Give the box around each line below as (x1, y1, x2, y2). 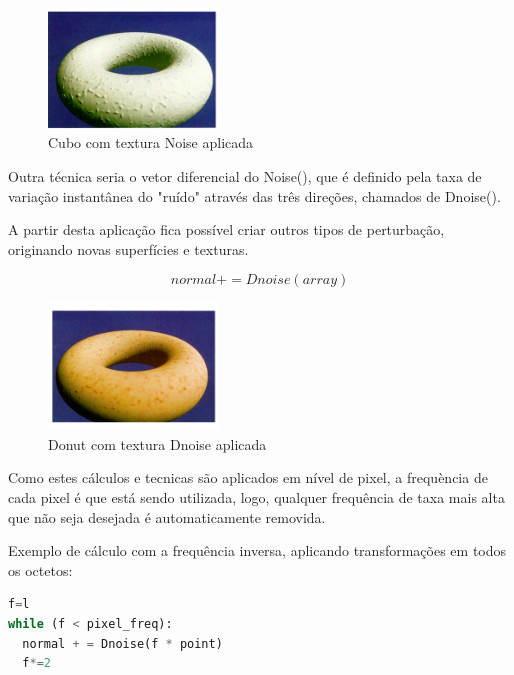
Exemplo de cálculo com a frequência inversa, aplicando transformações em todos (8, 540, 507, 561)
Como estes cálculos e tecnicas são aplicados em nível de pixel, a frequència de (8, 467, 488, 488)
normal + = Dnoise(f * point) (22, 636, 223, 651)
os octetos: (8, 559, 73, 580)
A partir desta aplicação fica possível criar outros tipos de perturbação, (8, 219, 445, 240)
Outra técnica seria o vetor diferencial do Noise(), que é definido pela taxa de (8, 165, 482, 186)
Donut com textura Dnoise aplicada (48, 433, 267, 454)
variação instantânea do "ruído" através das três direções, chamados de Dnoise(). (8, 185, 501, 206)
